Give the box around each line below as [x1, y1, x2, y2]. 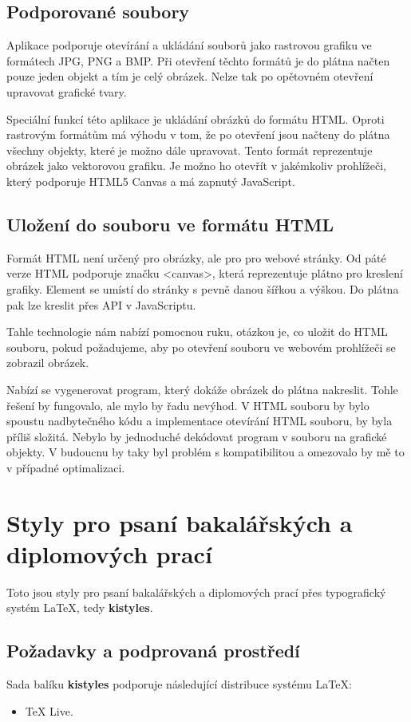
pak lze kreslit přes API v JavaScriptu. [6, 296, 196, 313]
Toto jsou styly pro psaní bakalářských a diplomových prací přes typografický [6, 583, 386, 600]
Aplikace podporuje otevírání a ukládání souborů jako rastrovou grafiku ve [6, 37, 372, 53]
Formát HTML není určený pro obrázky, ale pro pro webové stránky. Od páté [6, 249, 386, 266]
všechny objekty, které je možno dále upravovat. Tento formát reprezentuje [6, 141, 373, 158]
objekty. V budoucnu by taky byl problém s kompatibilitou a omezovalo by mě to [6, 444, 405, 460]
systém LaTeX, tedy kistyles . [6, 599, 153, 616]
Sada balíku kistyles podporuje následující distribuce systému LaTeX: [6, 676, 352, 692]
